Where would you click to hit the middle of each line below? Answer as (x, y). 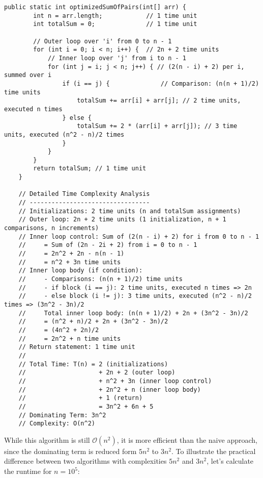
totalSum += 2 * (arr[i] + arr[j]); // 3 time (157, 126)
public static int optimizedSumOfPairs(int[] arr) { (95, 7)
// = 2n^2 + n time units (70, 338)
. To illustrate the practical (214, 451)
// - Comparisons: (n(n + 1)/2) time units (100, 279)
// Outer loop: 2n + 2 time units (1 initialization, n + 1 (122, 220)
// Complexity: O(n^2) (57, 424)
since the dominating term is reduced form (70, 451)
